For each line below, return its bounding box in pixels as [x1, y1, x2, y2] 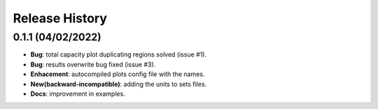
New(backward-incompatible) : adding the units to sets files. [30, 80, 207, 88]
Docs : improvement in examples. [30, 89, 125, 98]
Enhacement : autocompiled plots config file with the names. [30, 70, 205, 78]
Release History [13, 10, 108, 26]
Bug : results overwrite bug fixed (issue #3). [30, 60, 156, 68]
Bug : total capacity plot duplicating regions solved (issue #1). [30, 50, 206, 59]
